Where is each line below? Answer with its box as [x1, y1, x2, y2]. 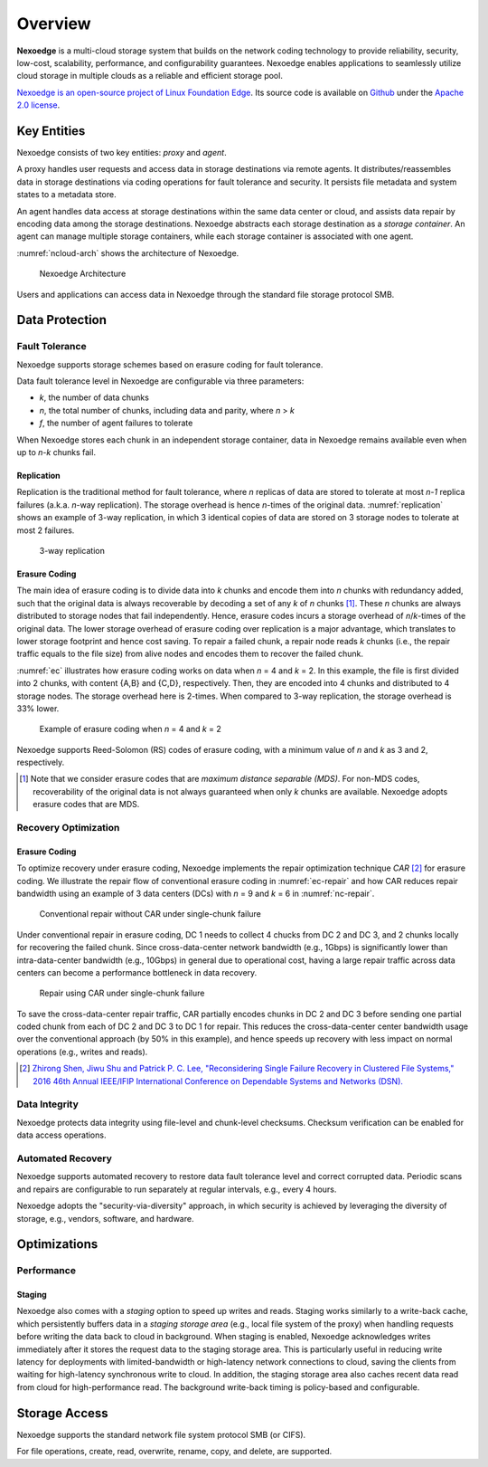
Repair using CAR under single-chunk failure [39, 987, 205, 999]
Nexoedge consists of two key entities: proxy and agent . [16, 148, 227, 158]
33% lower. [16, 702, 60, 714]
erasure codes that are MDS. [33, 799, 140, 810]
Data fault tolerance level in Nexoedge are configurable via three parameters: [16, 376, 305, 386]
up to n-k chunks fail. [16, 447, 97, 458]
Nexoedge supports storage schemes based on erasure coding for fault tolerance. [16, 358, 324, 370]
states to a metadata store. [16, 189, 117, 200]
